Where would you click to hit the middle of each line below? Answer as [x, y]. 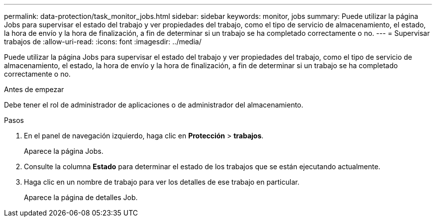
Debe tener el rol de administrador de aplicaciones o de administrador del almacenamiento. [154, 105]
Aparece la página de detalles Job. [81, 197]
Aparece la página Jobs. [64, 151]
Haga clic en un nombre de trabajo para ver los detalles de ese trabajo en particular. [162, 182]
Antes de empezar [34, 89]
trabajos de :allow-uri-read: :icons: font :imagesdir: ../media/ [103, 42]
